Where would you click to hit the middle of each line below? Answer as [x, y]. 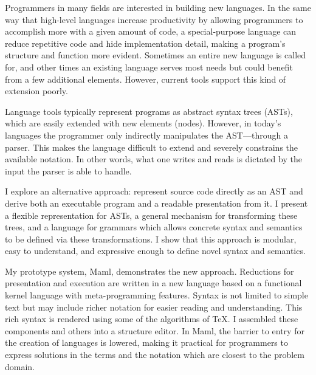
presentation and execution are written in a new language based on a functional [153, 283]
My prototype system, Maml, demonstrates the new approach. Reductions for [149, 271]
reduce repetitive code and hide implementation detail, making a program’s [145, 43]
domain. [20, 366]
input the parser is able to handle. [68, 170]
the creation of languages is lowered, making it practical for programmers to [146, 342]
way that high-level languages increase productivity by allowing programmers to [154, 19]
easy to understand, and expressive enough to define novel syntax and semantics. [155, 251]
